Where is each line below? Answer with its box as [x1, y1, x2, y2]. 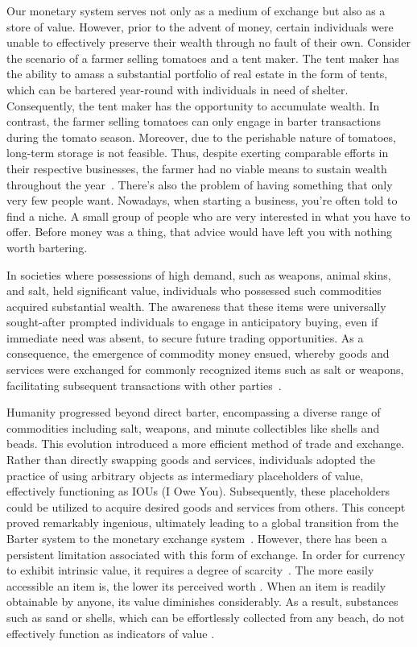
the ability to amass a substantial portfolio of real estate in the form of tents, [6, 65, 388, 82]
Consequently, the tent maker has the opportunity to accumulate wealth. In [6, 97, 380, 114]
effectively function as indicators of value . [6, 624, 215, 641]
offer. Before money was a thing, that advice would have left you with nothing [6, 223, 393, 240]
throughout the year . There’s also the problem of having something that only [6, 176, 393, 193]
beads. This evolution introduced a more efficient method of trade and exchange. [6, 435, 405, 452]
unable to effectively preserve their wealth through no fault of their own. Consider [6, 34, 411, 51]
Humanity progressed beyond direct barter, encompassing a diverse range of [6, 404, 381, 421]
